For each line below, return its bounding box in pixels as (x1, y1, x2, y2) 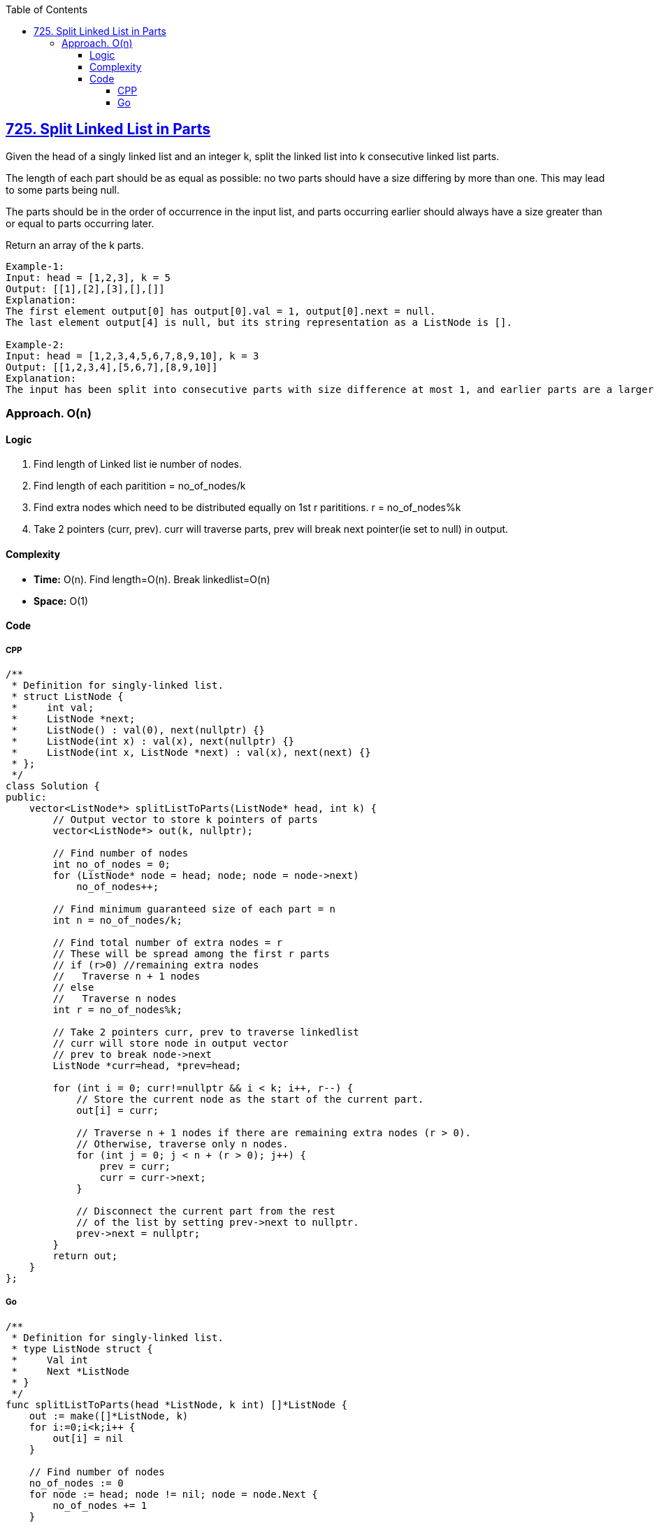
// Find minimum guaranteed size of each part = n (52, 903, 336, 915)
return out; (52, 1250, 118, 1262)
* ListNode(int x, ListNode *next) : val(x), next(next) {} (11, 747, 371, 759)
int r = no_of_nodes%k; (52, 1004, 182, 1016)
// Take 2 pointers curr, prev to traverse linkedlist (52, 1026, 359, 1038)
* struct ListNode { (11, 691, 124, 703)
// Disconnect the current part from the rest (76, 1205, 336, 1217)
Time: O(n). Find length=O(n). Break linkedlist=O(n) (34, 573, 270, 585)
